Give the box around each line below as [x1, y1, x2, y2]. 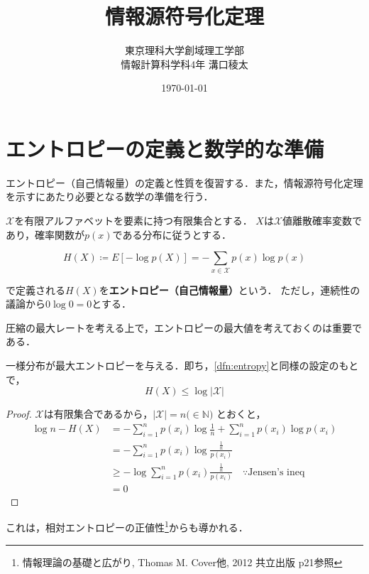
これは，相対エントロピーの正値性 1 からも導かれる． [6, 518, 248, 535]
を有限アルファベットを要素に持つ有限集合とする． [14, 213, 253, 228]
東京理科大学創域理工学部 [125, 43, 244, 58]
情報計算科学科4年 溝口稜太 [121, 56, 248, 71]
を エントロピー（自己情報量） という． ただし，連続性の [99, 282, 360, 297]
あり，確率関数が [6, 227, 85, 242]
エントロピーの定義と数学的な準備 [6, 134, 324, 163]
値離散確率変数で [282, 213, 363, 228]
